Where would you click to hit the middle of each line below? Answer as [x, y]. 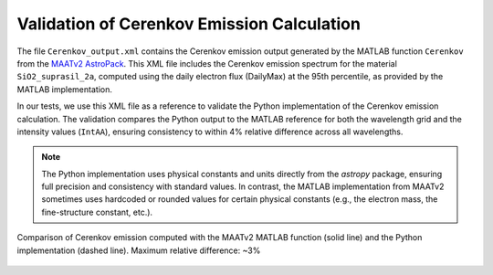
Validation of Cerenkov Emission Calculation [189, 24]
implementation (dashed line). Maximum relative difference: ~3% [139, 250]
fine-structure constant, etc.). [97, 212]
